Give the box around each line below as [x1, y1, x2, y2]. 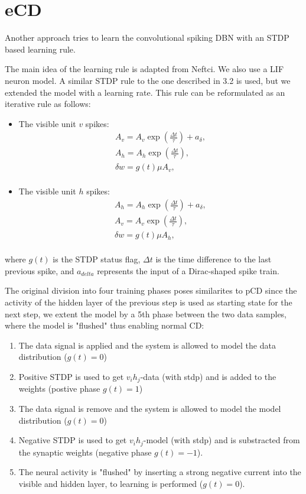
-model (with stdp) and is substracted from [143, 434, 300, 446]
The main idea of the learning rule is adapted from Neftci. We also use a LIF [5, 63, 284, 75]
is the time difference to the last [155, 253, 272, 265]
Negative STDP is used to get [18, 434, 127, 446]
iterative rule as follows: [5, 97, 91, 110]
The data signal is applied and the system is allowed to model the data [18, 339, 276, 351]
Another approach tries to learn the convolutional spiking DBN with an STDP [5, 31, 289, 44]
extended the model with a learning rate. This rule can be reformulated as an [5, 86, 285, 98]
